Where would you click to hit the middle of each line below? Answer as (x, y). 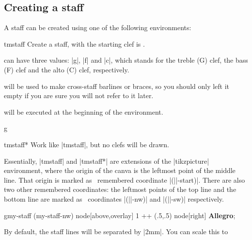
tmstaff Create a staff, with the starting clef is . (74, 43)
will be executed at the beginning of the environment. (84, 111)
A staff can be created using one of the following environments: (98, 27)
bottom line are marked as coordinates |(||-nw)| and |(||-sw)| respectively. (114, 198)
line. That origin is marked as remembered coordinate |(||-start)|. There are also (125, 180)
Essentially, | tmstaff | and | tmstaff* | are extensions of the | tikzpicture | (107, 161)
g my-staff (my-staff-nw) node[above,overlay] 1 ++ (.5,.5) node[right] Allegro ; (120, 215)
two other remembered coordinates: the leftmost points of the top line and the (120, 189)
